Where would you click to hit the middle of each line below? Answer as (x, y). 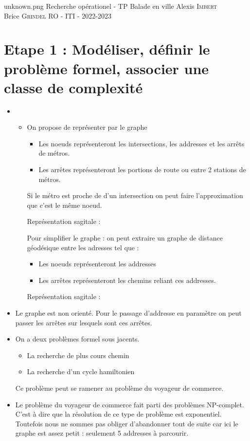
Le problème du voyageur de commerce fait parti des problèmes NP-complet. (130, 404)
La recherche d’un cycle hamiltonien (81, 371)
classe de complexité (73, 87)
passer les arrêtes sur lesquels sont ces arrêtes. (84, 322)
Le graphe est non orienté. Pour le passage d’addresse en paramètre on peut (128, 313)
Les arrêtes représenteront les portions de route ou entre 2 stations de (142, 170)
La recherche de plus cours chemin (78, 355)
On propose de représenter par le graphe (87, 127)
